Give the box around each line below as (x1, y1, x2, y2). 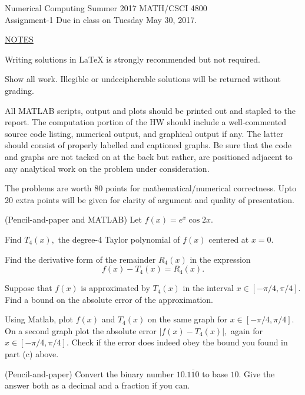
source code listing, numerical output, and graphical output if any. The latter (5, 127, 284, 139)
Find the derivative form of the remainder (5, 253, 156, 265)
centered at (208, 233, 249, 245)
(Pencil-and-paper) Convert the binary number (5, 367, 174, 380)
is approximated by (81, 282, 150, 294)
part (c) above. (5, 348, 59, 360)
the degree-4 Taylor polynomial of (58, 233, 180, 245)
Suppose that (5, 282, 52, 294)
